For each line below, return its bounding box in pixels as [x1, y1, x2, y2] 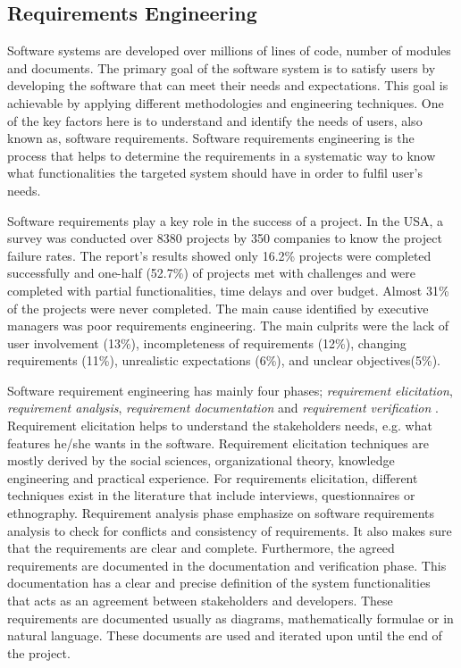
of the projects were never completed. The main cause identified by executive [7, 298, 429, 317]
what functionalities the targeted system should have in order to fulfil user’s [7, 163, 423, 182]
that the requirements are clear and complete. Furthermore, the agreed [7, 539, 395, 557]
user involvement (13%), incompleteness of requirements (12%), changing [7, 333, 407, 352]
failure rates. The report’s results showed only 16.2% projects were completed [7, 246, 432, 264]
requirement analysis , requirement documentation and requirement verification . [7, 398, 439, 417]
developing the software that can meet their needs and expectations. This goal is [7, 76, 448, 95]
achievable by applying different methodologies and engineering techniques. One [7, 93, 444, 112]
